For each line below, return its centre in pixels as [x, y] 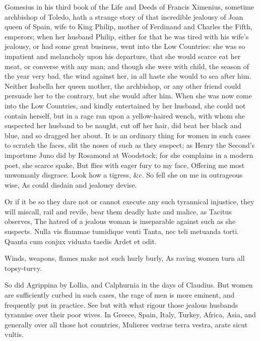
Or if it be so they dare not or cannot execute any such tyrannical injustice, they [129, 202]
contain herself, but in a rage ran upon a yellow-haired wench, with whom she [125, 115]
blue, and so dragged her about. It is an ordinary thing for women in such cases [128, 135]
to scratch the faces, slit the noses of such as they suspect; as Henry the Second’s [130, 145]
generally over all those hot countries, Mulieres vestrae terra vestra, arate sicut [126, 324]
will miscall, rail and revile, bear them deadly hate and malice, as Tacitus [118, 211]
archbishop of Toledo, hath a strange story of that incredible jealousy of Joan [124, 16]
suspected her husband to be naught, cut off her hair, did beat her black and [123, 125]
